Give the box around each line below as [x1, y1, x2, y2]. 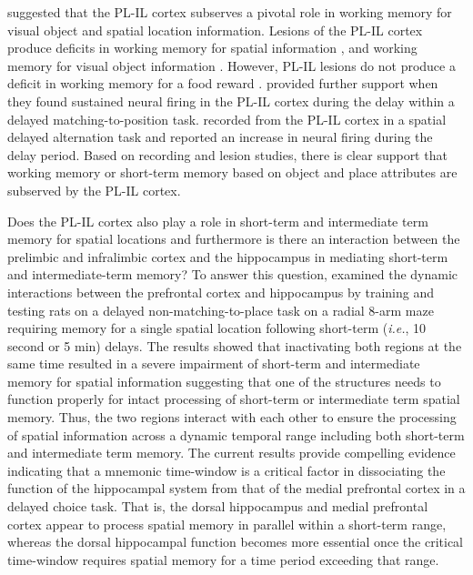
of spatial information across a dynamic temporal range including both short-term [7, 425, 465, 444]
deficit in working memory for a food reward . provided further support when [7, 74, 438, 93]
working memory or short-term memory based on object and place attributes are [7, 163, 458, 182]
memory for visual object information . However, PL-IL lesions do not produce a [7, 55, 456, 75]
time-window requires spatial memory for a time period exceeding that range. [7, 550, 439, 569]
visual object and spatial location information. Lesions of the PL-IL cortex [7, 20, 423, 39]
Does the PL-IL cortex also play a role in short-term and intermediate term [7, 211, 428, 230]
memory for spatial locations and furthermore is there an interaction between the [7, 229, 460, 248]
